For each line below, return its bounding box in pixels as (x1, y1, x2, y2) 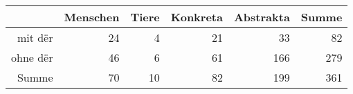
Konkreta (170, 9, 223, 25)
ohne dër (11, 49, 53, 65)
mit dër (17, 30, 53, 45)
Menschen (64, 9, 120, 25)
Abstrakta (233, 9, 290, 25)
